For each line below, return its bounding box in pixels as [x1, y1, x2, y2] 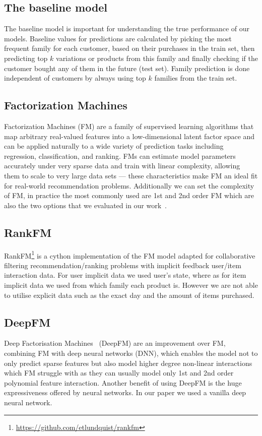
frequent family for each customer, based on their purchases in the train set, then [4, 43, 255, 53]
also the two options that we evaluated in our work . [4, 200, 167, 210]
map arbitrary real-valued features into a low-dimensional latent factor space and [4, 131, 255, 141]
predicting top [4, 52, 48, 63]
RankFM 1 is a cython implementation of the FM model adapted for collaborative [4, 248, 255, 261]
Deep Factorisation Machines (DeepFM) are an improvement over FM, [4, 338, 226, 348]
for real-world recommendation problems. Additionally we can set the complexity [4, 180, 254, 191]
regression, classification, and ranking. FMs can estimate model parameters [4, 150, 236, 161]
